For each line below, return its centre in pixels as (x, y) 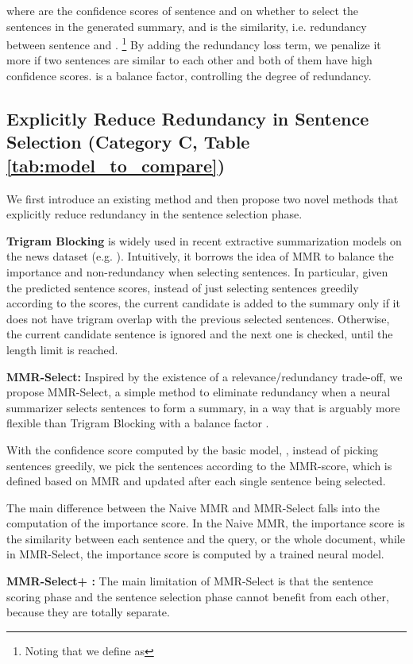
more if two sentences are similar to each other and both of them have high (189, 60)
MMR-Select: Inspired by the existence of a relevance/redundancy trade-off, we (205, 376)
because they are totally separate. (88, 612)
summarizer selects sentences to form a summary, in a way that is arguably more (203, 407)
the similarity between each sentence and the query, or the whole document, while (206, 538)
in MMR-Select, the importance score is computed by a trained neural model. (195, 554)
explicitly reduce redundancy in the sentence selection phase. (154, 214)
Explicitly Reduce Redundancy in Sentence (188, 119)
